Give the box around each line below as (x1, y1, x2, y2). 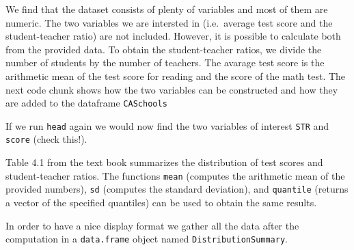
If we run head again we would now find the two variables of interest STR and (5, 118, 329, 133)
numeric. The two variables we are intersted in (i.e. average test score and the (5, 15, 333, 29)
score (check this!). (5, 132, 87, 146)
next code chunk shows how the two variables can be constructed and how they (5, 82, 338, 96)
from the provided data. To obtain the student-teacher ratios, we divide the (5, 42, 322, 56)
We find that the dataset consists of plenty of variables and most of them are (5, 2, 328, 16)
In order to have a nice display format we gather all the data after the (5, 218, 299, 232)
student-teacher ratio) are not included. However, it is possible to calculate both (5, 29, 341, 43)
